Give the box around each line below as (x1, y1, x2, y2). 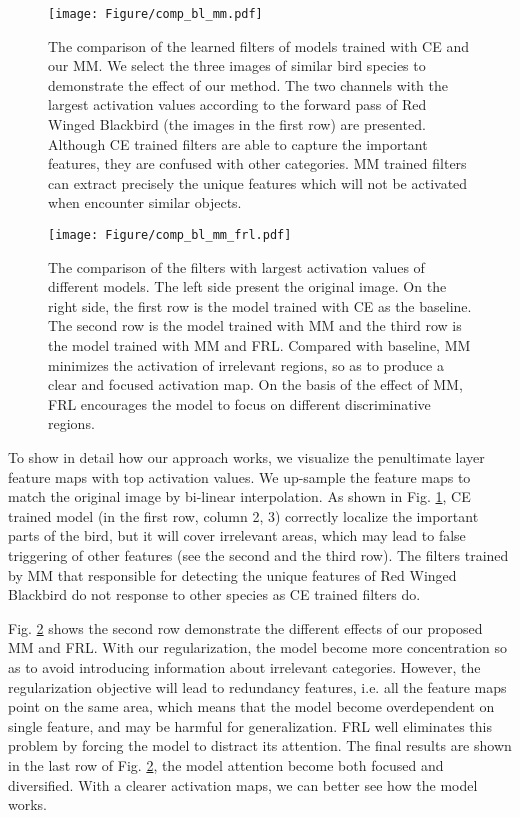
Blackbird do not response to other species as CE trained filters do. (8, 584, 421, 605)
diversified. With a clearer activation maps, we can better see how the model (8, 774, 478, 795)
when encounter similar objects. (48, 192, 242, 213)
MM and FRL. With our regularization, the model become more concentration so (8, 637, 508, 658)
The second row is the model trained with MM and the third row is (48, 315, 462, 336)
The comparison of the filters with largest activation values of (48, 256, 425, 277)
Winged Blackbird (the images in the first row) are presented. (48, 114, 426, 135)
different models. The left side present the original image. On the (48, 276, 447, 297)
